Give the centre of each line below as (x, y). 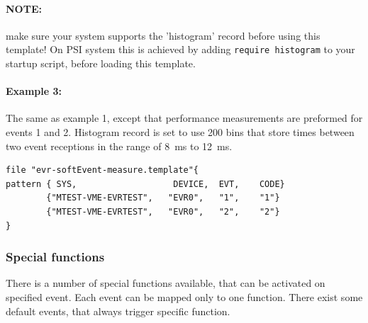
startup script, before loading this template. (101, 63)
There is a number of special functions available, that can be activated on (166, 283)
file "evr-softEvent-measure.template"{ (102, 170)
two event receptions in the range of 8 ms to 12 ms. (119, 146)
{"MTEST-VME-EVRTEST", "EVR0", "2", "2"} (163, 212)
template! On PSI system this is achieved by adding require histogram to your (180, 49)
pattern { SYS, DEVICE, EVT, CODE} (145, 184)
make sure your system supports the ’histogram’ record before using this (163, 35)
